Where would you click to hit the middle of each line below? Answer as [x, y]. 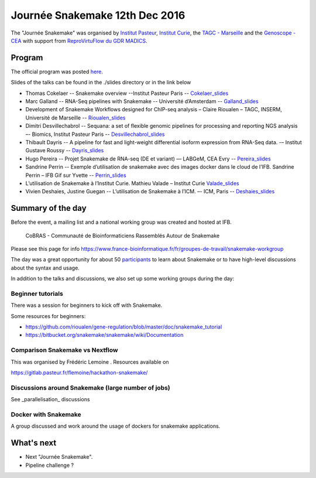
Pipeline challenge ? [50, 465]
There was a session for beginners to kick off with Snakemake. [87, 305]
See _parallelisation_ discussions [50, 400]
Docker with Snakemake [46, 414]
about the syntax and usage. [45, 268]
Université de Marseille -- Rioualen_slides [75, 118]
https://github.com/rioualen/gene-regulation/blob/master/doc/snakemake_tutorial [124, 327]
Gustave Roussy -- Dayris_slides [65, 151]
